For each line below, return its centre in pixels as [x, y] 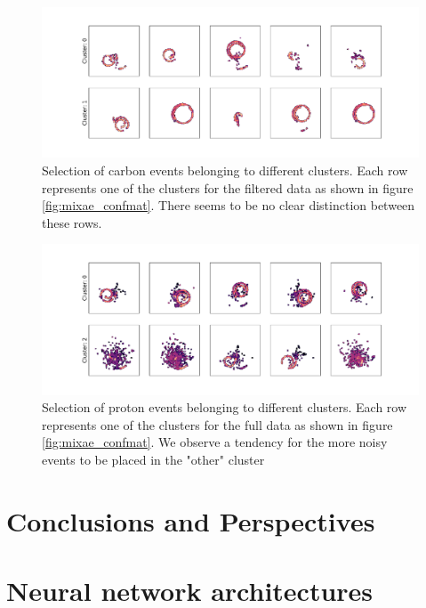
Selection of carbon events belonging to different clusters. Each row [225, 170]
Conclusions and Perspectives [191, 520]
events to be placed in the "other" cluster [153, 460]
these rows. [72, 222]
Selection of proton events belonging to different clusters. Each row [225, 407]
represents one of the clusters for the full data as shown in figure [217, 424]
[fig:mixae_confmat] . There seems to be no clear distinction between [229, 205]
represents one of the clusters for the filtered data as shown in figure [228, 187]
